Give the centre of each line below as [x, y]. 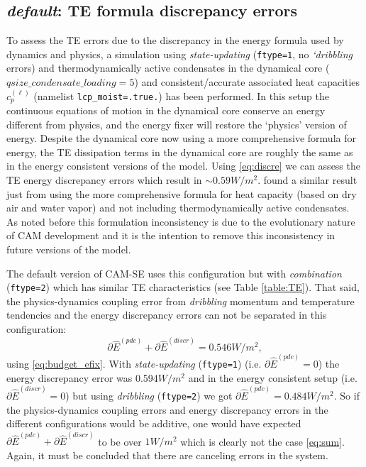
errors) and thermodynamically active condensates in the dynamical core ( [168, 68]
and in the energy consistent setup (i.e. [273, 377]
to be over [120, 441]
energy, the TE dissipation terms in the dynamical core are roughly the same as [180, 152]
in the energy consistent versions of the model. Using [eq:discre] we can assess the [183, 166]
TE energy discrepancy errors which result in [104, 180]
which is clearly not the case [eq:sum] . [262, 441]
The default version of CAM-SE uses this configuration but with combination [174, 273]
